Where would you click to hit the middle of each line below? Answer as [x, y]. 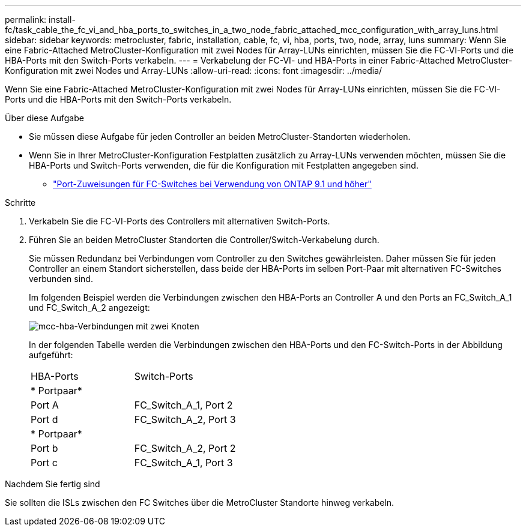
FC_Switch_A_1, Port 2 [183, 405]
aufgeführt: [51, 355]
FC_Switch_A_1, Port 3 [183, 463]
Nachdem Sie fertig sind [53, 484]
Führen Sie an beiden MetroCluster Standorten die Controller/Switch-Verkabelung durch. [204, 240]
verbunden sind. [61, 279]
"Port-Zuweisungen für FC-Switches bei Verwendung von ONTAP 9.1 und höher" [212, 184]
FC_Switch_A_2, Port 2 [185, 448]
